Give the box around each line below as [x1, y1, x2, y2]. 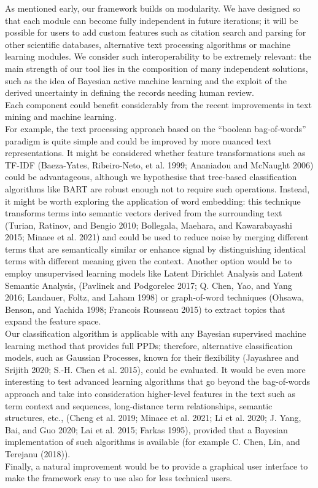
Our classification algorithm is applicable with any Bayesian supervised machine [5, 327, 306, 340]
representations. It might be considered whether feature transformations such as [5, 146, 306, 159]
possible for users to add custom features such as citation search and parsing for [5, 26, 306, 39]
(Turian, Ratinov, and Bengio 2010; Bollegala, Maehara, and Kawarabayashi [5, 218, 292, 231]
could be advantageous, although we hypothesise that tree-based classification [5, 170, 297, 183]
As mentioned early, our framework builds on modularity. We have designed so [5, 2, 301, 14]
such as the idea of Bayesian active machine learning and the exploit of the [5, 74, 287, 87]
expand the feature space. [5, 315, 101, 328]
